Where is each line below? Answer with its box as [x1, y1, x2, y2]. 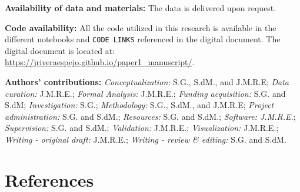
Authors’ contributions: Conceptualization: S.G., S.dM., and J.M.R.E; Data [5, 76, 289, 88]
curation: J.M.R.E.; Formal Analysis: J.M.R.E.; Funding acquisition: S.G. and [5, 87, 286, 99]
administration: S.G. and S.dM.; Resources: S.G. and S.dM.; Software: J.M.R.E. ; [5, 110, 296, 122]
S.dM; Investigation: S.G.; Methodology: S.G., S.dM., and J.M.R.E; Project [5, 99, 274, 111]
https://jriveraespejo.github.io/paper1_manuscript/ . [5, 56, 195, 68]
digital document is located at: [5, 44, 115, 56]
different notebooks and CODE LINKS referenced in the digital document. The [5, 33, 281, 45]
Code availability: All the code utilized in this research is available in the [5, 21, 276, 33]
